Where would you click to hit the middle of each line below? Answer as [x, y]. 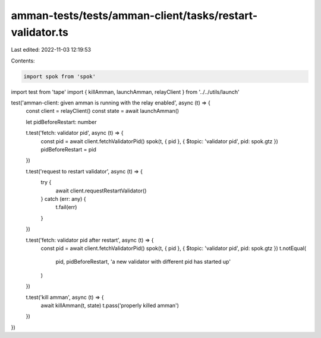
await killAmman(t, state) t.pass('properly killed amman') [110, 305]
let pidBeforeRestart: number [62, 122]
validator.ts [40, 32]
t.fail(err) [66, 207]
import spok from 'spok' [60, 76]
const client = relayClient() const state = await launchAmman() [103, 111]
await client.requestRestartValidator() [101, 191]
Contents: [23, 61]
